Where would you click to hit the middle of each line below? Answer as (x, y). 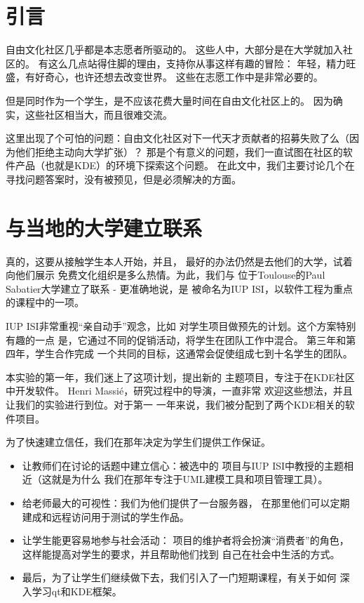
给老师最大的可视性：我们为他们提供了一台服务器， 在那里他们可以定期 (186, 502)
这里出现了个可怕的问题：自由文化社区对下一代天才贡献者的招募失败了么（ (177, 138)
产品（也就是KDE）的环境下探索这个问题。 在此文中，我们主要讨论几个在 (185, 165)
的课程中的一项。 (45, 302)
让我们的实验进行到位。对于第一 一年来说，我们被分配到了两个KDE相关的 (175, 404)
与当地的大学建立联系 (104, 227)
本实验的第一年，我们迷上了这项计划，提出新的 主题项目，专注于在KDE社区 (180, 377)
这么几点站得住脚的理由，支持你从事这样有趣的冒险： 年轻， (187, 63)
